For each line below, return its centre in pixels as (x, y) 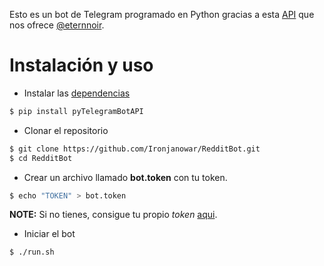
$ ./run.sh (32, 252)
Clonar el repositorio (66, 130)
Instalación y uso (81, 65)
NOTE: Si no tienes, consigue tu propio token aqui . (113, 215)
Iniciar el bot (49, 234)
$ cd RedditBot (41, 158)
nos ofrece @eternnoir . (57, 25)
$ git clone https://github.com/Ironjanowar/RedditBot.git (135, 149)
